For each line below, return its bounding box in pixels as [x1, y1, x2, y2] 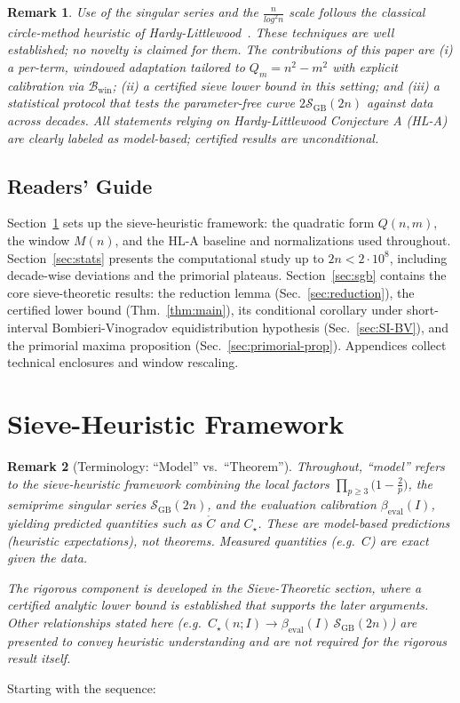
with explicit [332, 58, 398, 76]
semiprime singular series [7, 495, 147, 514]
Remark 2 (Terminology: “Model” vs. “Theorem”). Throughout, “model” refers [7, 456, 445, 475]
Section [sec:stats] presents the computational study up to [7, 248, 324, 267]
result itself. [7, 649, 71, 667]
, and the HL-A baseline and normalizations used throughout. [115, 231, 451, 250]
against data [367, 93, 433, 112]
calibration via [7, 76, 84, 94]
